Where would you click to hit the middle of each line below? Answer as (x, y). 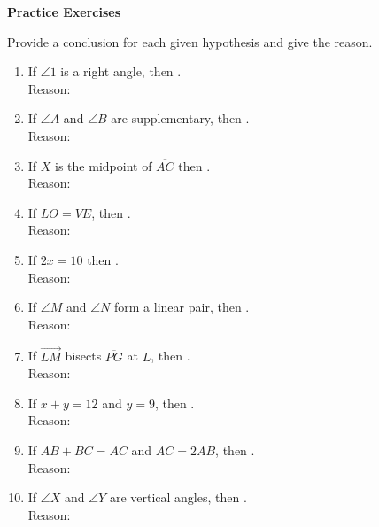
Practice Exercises (64, 12)
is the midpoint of (104, 165)
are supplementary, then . (180, 118)
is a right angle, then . (121, 71)
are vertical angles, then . (178, 497)
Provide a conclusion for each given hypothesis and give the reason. (190, 41)
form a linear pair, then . (182, 307)
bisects (83, 356)
